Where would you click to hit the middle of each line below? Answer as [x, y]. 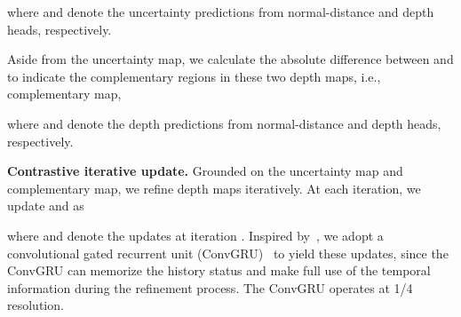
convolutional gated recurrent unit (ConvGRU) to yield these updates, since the [228, 253]
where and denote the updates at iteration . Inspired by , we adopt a [195, 235]
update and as [46, 206]
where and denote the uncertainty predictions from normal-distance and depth [221, 12]
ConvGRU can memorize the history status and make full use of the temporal [219, 270]
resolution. [36, 305]
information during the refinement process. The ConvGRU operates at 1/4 [210, 287]
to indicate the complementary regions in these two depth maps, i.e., [194, 76]
